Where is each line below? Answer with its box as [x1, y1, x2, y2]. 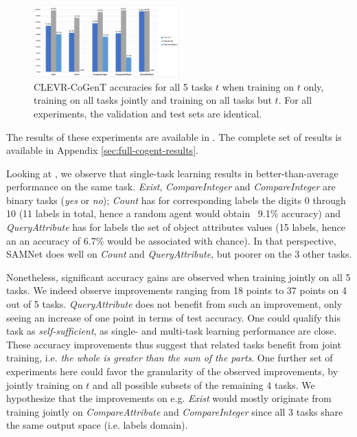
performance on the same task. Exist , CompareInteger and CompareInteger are [6, 179, 336, 194]
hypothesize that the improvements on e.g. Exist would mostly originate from [6, 391, 332, 405]
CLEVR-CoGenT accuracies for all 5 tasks [34, 79, 213, 93]
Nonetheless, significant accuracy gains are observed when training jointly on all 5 [6, 269, 351, 284]
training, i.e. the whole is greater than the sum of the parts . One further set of [6, 350, 333, 365]
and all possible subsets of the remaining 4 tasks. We [93, 377, 315, 392]
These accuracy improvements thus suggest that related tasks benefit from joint [6, 337, 341, 351]
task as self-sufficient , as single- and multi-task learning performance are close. [6, 324, 337, 338]
